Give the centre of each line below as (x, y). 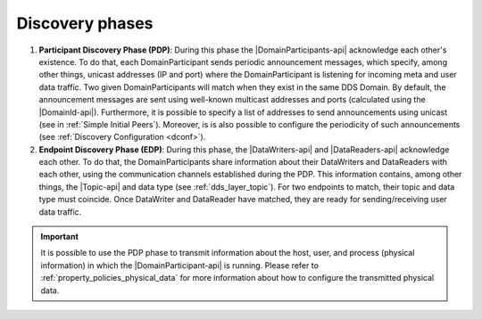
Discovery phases (85, 23)
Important (60, 237)
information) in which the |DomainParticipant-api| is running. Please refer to (179, 265)
